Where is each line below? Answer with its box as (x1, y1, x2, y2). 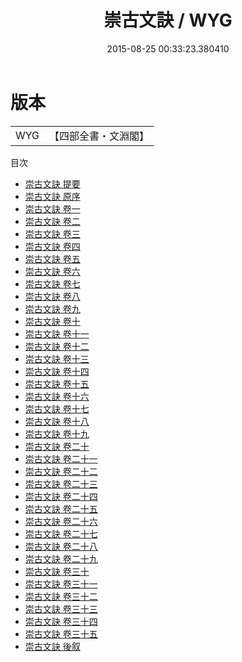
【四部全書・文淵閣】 (49, 129, 150, 143)
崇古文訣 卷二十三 (24, 477, 98, 490)
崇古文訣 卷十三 (24, 352, 90, 365)
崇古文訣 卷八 (24, 290, 81, 302)
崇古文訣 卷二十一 (24, 452, 98, 465)
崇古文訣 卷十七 (24, 402, 90, 415)
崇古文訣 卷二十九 (24, 552, 98, 565)
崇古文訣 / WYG (103, 9, 233, 32)
